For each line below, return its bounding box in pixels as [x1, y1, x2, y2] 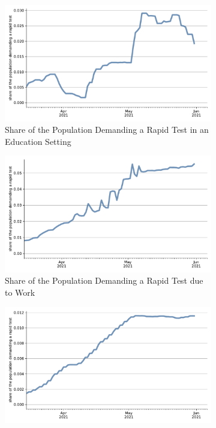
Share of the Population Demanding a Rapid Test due [5, 274, 203, 287]
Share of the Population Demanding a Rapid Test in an [5, 123, 209, 136]
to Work [5, 286, 35, 298]
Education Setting [5, 135, 71, 147]
